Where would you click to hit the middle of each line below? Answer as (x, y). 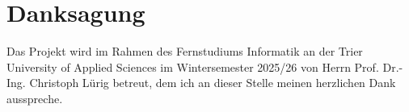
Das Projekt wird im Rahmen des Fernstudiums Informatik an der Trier (185, 51)
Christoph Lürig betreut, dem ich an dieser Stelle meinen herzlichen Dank (213, 83)
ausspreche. (35, 98)
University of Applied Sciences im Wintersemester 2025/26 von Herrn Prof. (193, 66)
